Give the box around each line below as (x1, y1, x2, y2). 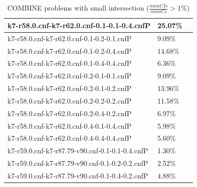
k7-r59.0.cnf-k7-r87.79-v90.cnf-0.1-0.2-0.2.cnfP (8, 158, 148, 168)
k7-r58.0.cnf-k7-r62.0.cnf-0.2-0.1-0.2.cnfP (8, 83, 132, 93)
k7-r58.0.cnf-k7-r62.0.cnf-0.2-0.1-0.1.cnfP (8, 70, 132, 81)
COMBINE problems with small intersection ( (7, 3, 149, 13)
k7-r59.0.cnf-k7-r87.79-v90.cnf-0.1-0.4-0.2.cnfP (8, 170, 148, 180)
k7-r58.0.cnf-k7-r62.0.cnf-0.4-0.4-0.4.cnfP (8, 133, 132, 143)
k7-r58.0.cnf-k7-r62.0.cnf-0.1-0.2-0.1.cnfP (8, 33, 132, 43)
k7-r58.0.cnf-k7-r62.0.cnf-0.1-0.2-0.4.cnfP (8, 45, 132, 56)
